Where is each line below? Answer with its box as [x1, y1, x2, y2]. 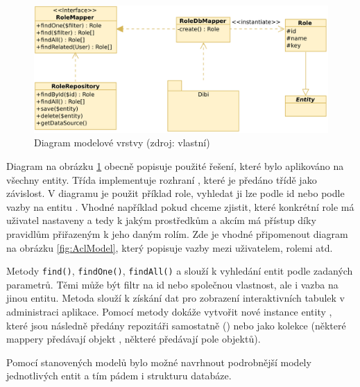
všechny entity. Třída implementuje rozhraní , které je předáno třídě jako [6, 172, 317, 187]
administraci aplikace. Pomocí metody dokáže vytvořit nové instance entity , [6, 304, 332, 319]
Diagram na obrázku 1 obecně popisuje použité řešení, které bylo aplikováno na [6, 159, 344, 173]
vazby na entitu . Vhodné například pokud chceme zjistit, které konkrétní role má [6, 199, 354, 214]
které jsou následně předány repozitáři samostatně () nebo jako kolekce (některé [6, 318, 346, 332]
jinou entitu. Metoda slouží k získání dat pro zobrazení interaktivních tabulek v [6, 291, 345, 305]
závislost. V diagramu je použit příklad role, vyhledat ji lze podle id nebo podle [6, 186, 345, 200]
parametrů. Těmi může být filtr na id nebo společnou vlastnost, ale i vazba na [6, 277, 338, 291]
